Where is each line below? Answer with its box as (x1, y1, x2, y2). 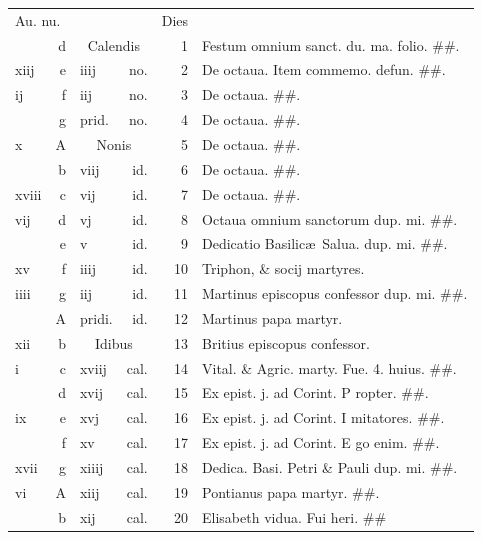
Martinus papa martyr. (202, 307, 343, 328)
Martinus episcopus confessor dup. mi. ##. (202, 283, 468, 304)
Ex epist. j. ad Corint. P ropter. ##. (202, 382, 429, 403)
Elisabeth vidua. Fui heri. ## (202, 506, 387, 527)
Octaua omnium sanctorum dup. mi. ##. (202, 208, 458, 229)
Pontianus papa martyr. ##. (202, 481, 380, 502)
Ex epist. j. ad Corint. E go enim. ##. (202, 432, 440, 453)
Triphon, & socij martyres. (202, 258, 365, 279)
